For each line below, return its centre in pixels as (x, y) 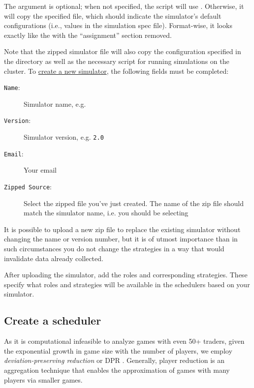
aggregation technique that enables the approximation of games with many (117, 370)
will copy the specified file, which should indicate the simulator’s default (113, 15)
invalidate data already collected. (54, 258)
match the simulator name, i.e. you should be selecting (106, 213)
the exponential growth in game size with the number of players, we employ (118, 350)
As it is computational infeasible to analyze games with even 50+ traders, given (124, 341)
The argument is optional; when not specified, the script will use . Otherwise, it (124, 6)
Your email (40, 170)
